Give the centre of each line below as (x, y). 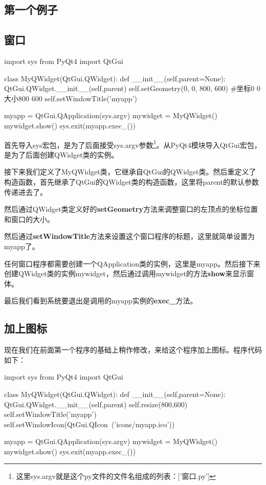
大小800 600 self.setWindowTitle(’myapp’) (71, 98)
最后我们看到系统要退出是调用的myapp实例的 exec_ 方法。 (101, 301)
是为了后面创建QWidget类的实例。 (61, 154)
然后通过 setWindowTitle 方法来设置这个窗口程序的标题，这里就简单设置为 (129, 236)
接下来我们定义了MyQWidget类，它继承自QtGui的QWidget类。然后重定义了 (130, 172)
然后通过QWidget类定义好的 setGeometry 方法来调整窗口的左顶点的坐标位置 (131, 209)
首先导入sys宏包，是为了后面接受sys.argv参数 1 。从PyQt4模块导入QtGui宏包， (133, 144)
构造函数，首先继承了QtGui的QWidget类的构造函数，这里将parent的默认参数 (131, 181)
